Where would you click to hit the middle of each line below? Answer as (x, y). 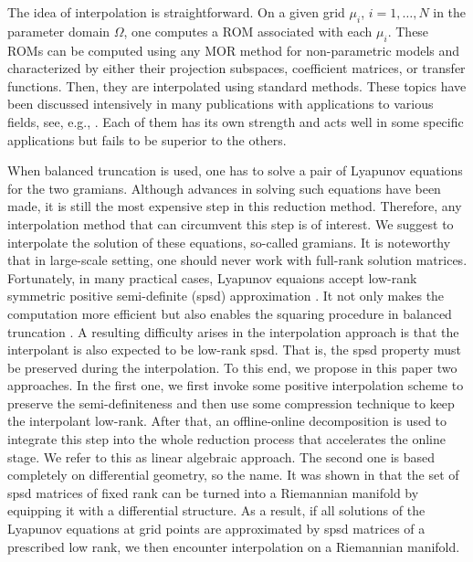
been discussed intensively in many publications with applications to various (221, 104)
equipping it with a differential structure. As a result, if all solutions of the (216, 510)
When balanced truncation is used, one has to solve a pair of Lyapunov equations (235, 170)
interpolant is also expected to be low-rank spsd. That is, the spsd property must (234, 350)
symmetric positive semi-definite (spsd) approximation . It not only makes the (226, 296)
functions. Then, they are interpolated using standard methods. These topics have (237, 85)
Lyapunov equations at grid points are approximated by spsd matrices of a (216, 529)
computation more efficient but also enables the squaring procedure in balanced (230, 313)
